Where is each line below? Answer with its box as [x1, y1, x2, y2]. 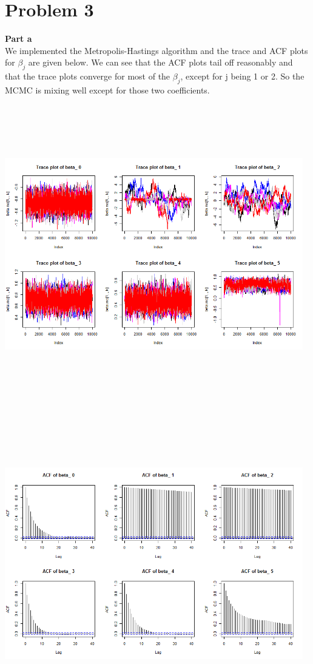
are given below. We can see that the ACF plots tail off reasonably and [28, 56, 293, 69]
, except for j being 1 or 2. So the [180, 70, 305, 83]
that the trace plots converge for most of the [5, 70, 170, 83]
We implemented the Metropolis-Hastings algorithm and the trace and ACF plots [5, 44, 308, 56]
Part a [5, 32, 32, 45]
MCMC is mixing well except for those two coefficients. [5, 83, 210, 96]
